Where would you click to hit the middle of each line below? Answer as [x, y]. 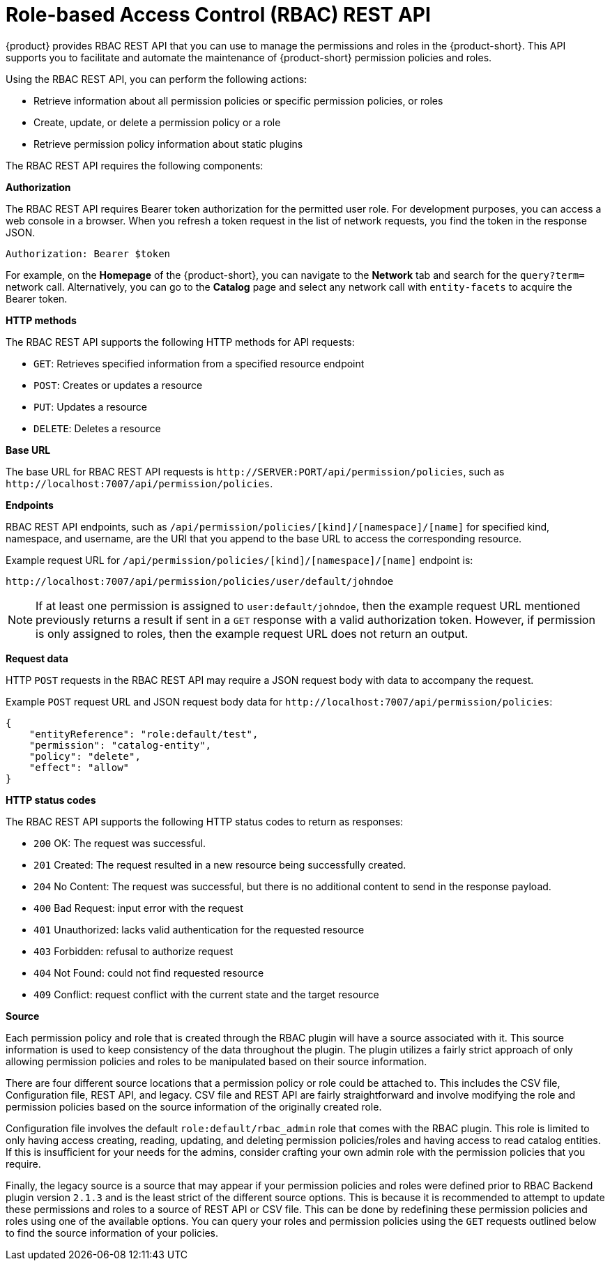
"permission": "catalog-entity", [120, 745]
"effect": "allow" [79, 767]
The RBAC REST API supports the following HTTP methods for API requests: [180, 342]
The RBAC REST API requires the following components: [135, 165]
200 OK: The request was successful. [120, 843]
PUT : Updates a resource [90, 406]
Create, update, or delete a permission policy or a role [157, 122]
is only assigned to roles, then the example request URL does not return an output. [252, 633]
